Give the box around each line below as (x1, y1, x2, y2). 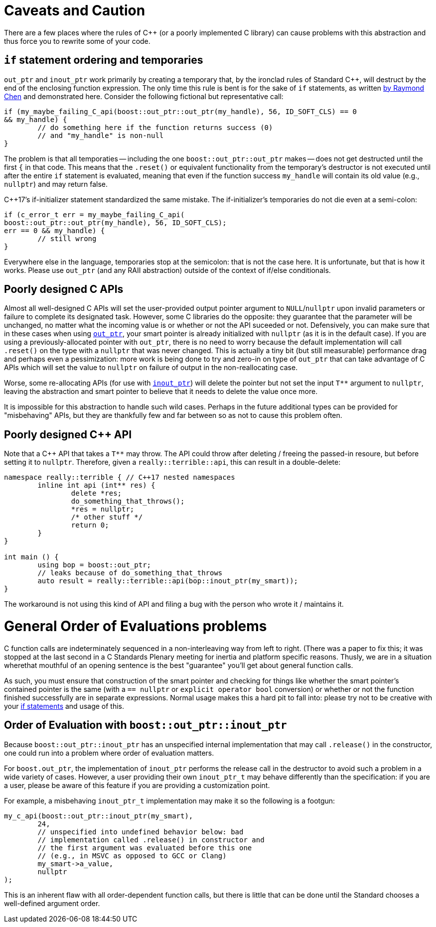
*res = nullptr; (71, 505, 135, 514)
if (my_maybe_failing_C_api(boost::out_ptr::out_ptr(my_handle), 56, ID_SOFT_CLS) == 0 (4, 107, 357, 116)
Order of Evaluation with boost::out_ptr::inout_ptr (4, 719, 287, 732)
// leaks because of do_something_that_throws (37, 569, 223, 577)
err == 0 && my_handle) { (4, 226, 105, 235)
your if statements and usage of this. (4, 701, 125, 710)
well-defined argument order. (4, 899, 100, 908)
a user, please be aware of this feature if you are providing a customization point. (4, 781, 270, 790)
